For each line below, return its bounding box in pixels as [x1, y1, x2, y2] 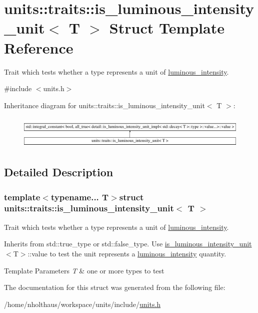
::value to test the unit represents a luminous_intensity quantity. [27, 248, 226, 258]
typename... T [50, 190, 109, 203]
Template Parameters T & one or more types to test [4, 265, 164, 275]
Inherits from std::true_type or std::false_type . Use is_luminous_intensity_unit [4, 238, 252, 249]
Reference [4, 37, 73, 58]
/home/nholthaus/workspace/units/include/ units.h [4, 298, 161, 309]
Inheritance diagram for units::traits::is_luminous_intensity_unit [4, 100, 205, 110]
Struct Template [109, 18, 224, 38]
